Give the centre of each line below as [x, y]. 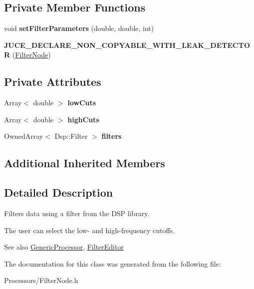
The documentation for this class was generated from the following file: [113, 263]
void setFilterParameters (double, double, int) [79, 28]
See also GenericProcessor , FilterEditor [64, 247]
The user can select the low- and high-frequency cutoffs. [90, 230]
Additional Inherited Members [85, 163]
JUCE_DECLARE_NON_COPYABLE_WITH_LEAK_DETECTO [127, 45]
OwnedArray [24, 136]
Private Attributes [53, 82]
